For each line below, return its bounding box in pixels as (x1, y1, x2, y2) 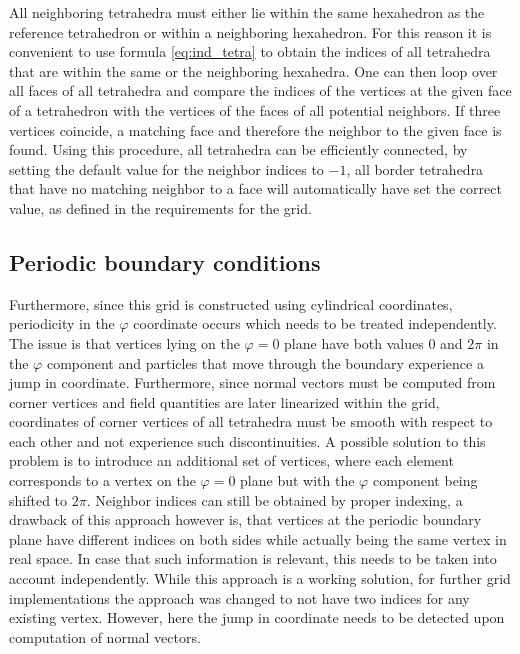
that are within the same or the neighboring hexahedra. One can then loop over (9, 60, 498, 81)
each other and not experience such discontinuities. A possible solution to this (9, 430, 486, 451)
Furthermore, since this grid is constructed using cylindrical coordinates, (9, 293, 453, 314)
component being (372, 470, 478, 491)
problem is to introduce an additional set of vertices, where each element (9, 450, 454, 471)
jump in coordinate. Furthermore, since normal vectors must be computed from (9, 372, 496, 393)
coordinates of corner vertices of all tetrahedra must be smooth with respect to (9, 411, 493, 432)
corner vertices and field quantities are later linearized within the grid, (9, 391, 440, 412)
